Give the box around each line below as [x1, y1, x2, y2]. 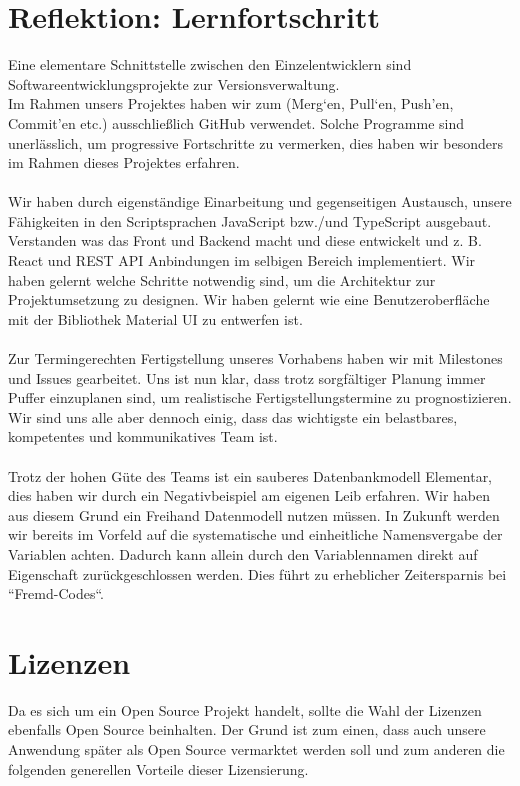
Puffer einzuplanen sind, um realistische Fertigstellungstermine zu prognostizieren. [8, 387, 512, 408]
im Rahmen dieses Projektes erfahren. [8, 152, 240, 173]
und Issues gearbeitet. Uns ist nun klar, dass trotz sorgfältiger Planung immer [8, 367, 486, 388]
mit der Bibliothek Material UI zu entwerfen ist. [8, 308, 303, 329]
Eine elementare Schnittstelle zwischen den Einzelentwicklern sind [8, 54, 412, 75]
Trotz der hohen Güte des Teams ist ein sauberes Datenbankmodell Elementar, [8, 465, 493, 486]
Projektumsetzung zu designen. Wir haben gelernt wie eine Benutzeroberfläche [8, 289, 490, 310]
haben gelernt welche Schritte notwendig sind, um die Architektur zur [8, 269, 436, 290]
